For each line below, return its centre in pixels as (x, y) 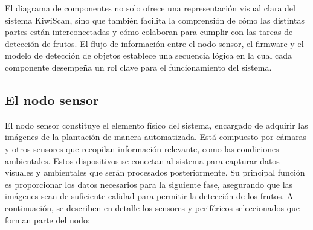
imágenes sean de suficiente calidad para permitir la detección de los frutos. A (149, 196)
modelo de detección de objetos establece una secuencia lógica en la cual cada (148, 55)
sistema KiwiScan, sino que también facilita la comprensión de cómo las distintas (155, 20)
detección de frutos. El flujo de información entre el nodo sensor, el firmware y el (154, 43)
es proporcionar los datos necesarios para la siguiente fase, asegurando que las (149, 184)
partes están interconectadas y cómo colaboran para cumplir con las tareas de (149, 32)
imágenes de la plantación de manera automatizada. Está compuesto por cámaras (156, 137)
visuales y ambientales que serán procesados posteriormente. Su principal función (155, 172)
